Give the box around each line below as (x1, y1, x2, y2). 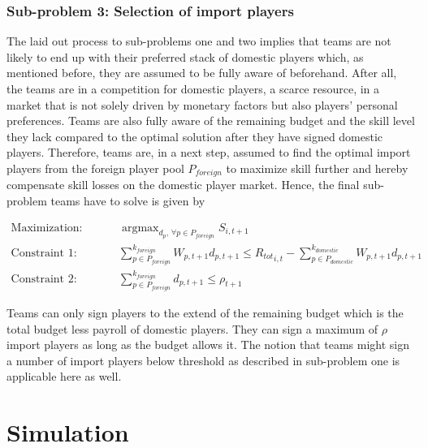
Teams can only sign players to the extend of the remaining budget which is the (6, 304, 404, 321)
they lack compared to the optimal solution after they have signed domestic (6, 127, 383, 144)
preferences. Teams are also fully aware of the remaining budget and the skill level (6, 112, 415, 129)
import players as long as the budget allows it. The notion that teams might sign (6, 336, 409, 353)
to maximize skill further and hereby (226, 159, 409, 176)
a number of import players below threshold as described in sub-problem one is (6, 351, 400, 368)
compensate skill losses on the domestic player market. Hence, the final (6, 176, 360, 193)
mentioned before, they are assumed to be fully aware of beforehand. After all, (6, 64, 397, 81)
